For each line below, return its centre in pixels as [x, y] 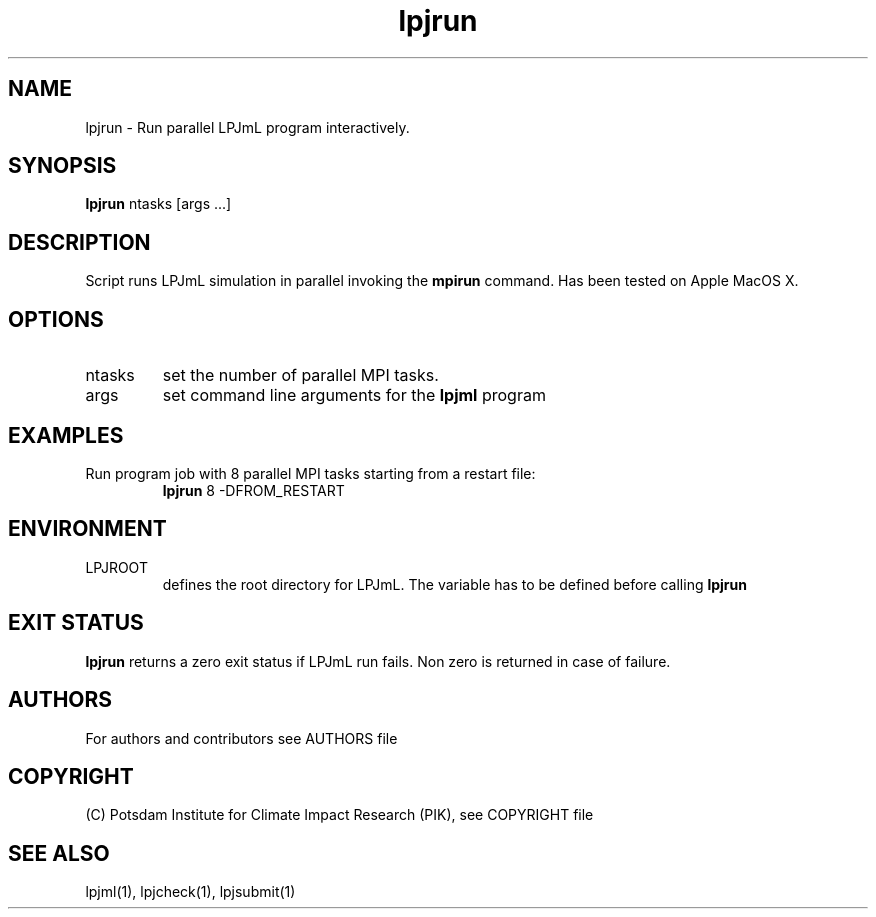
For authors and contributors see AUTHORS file [241, 738]
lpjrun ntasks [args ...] [158, 204]
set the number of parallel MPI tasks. [300, 375]
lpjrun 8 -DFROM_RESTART [253, 490]
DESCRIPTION [79, 242]
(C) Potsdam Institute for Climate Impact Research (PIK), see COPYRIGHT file [339, 815]
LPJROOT [116, 567]
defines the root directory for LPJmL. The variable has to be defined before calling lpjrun [454, 584]
